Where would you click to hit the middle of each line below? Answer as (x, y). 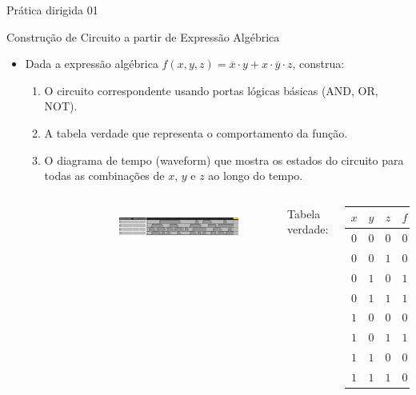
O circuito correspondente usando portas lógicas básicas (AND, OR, (211, 90)
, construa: (318, 64)
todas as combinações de (104, 176)
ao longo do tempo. (256, 176)
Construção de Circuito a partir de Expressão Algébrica (143, 36)
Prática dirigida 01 (52, 10)
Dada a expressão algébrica (92, 64)
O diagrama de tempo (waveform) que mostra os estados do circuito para (224, 160)
